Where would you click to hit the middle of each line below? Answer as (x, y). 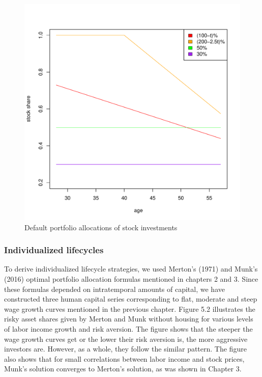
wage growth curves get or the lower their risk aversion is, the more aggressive (126, 339)
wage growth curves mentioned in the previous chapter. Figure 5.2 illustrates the (130, 308)
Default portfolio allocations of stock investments (101, 227)
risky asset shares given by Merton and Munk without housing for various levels (129, 319)
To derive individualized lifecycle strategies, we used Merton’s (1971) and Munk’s (131, 269)
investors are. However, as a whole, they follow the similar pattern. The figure (125, 349)
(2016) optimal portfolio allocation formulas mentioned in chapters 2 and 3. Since (131, 279)
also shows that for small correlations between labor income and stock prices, (124, 358)
